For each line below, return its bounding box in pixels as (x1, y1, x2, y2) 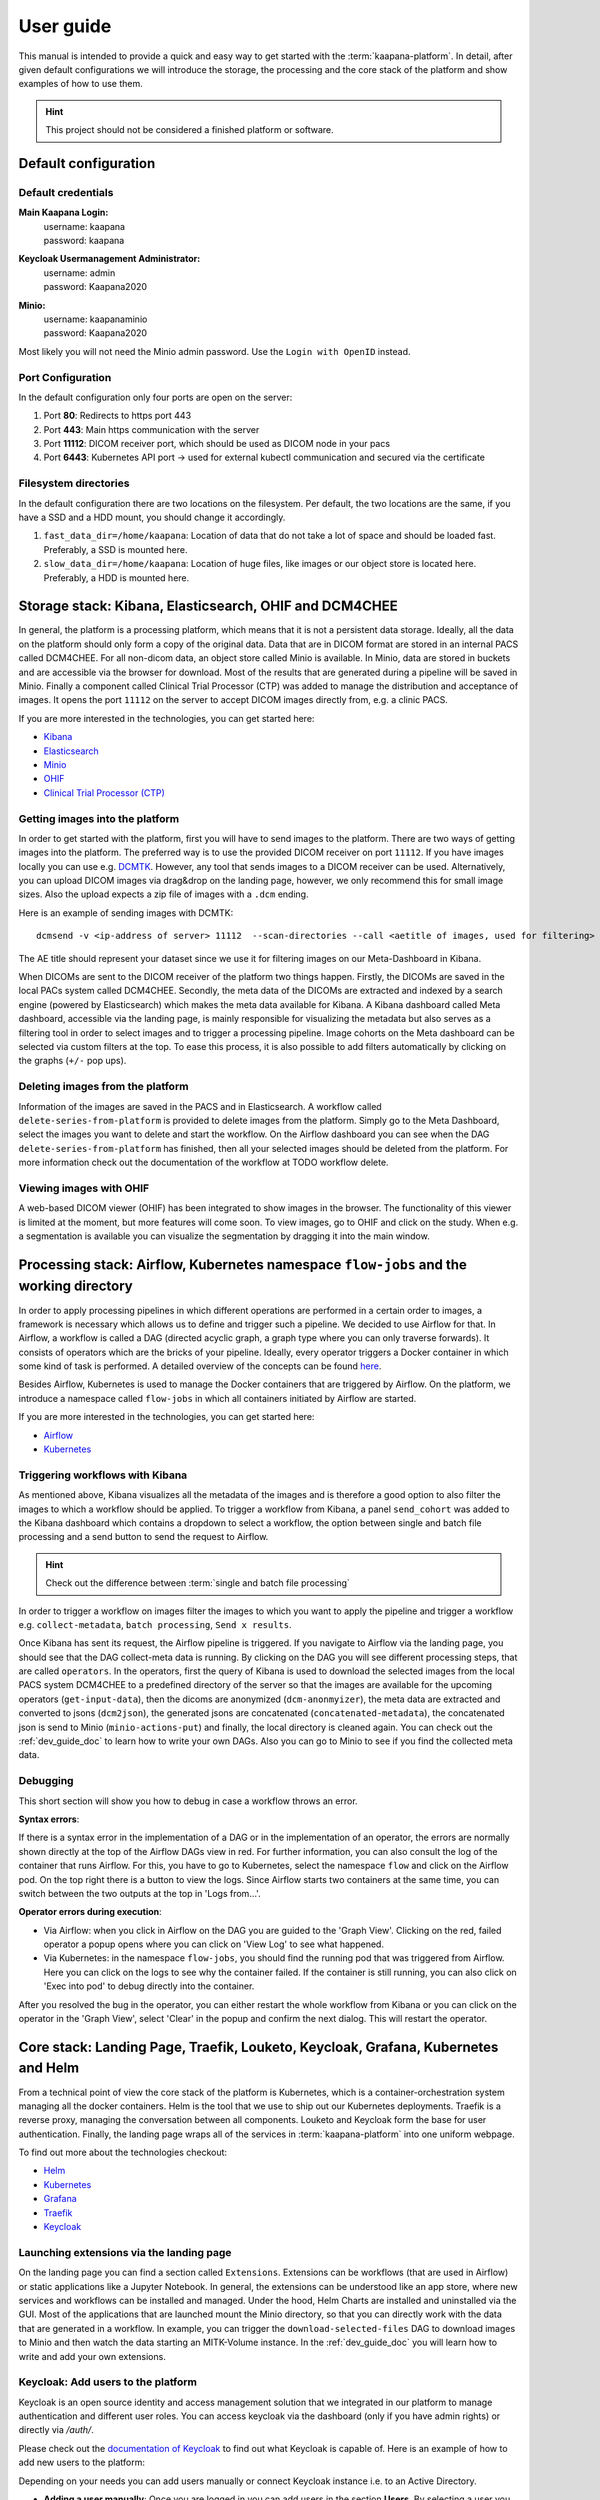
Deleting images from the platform (18, 1080, 189, 1094)
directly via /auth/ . (18, 2424, 94, 2436)
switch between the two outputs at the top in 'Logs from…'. (18, 1887, 261, 1899)
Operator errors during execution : (18, 1906, 162, 1918)
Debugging (18, 1774, 74, 1788)
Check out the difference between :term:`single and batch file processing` (45, 1577, 350, 1589)
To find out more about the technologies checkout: (18, 2146, 228, 2159)
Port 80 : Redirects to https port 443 (43, 410, 192, 422)
